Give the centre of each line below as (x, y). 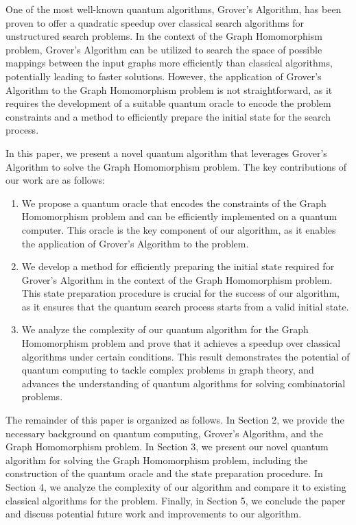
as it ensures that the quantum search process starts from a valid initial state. (185, 306)
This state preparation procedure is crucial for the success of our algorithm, (180, 293)
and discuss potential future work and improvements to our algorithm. (154, 514)
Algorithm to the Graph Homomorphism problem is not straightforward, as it (169, 89)
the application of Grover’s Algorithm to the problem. (135, 243)
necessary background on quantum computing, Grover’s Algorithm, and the (164, 433)
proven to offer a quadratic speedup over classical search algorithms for (155, 22)
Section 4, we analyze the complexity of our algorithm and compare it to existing (176, 487)
